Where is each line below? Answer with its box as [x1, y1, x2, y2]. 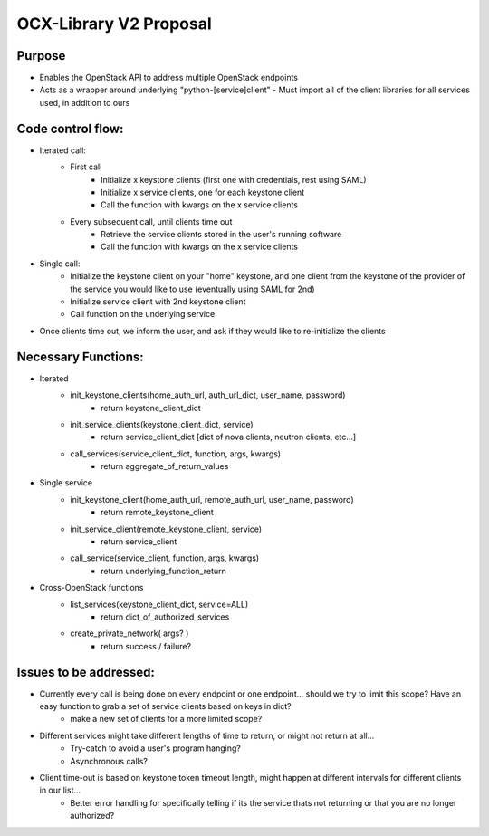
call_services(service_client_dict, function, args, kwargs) [70, 448, 281, 459]
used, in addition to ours [39, 97, 130, 108]
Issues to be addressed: [16, 664, 156, 679]
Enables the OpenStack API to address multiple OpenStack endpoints [39, 72, 299, 83]
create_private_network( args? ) [70, 628, 189, 639]
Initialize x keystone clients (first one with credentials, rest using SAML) [101, 174, 367, 185]
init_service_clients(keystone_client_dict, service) [70, 418, 254, 429]
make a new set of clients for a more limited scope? [70, 714, 263, 725]
